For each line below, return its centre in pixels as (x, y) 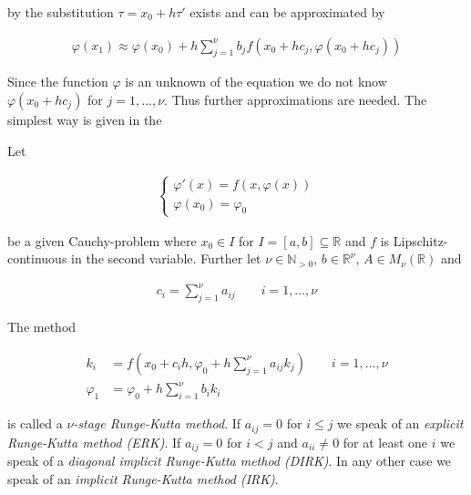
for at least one (385, 442)
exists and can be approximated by (287, 12)
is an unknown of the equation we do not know (256, 82)
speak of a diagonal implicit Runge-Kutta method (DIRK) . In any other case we (230, 460)
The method (42, 327)
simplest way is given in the (85, 120)
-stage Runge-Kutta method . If (157, 423)
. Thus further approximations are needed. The (296, 100)
